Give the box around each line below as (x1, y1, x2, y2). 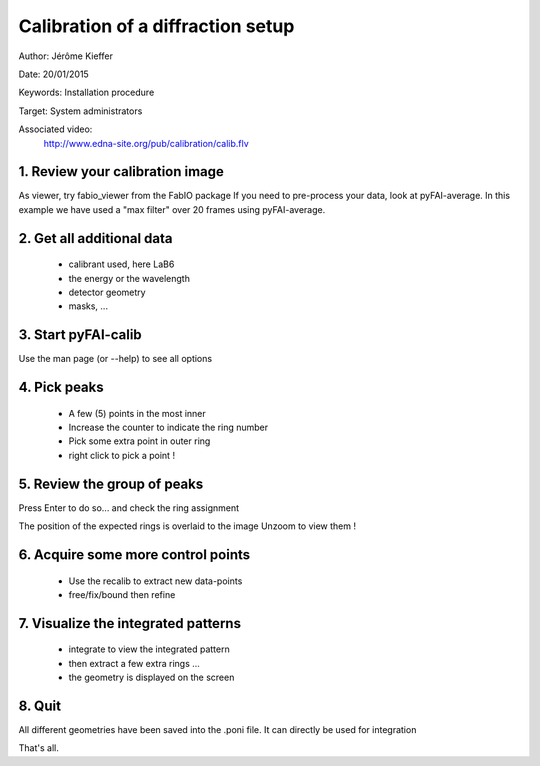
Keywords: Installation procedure (18, 86, 155, 99)
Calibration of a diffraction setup (18, 15, 295, 37)
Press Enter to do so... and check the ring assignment (18, 501, 240, 514)
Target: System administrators (18, 105, 143, 117)
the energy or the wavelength (68, 272, 190, 284)
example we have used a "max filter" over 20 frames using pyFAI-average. (18, 203, 326, 215)
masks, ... (68, 300, 109, 312)
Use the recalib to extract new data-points (68, 575, 243, 587)
